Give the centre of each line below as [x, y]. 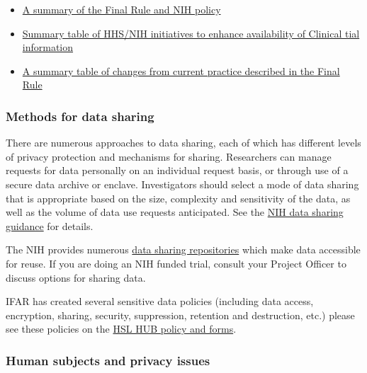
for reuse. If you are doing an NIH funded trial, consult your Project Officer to [176, 263]
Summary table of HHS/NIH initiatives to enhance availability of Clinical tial [191, 33]
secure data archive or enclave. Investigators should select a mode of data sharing [182, 184]
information [48, 47]
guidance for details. [50, 225]
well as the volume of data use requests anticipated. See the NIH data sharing [175, 212]
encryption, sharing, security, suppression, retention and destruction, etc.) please [180, 315]
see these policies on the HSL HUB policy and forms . [121, 329]
